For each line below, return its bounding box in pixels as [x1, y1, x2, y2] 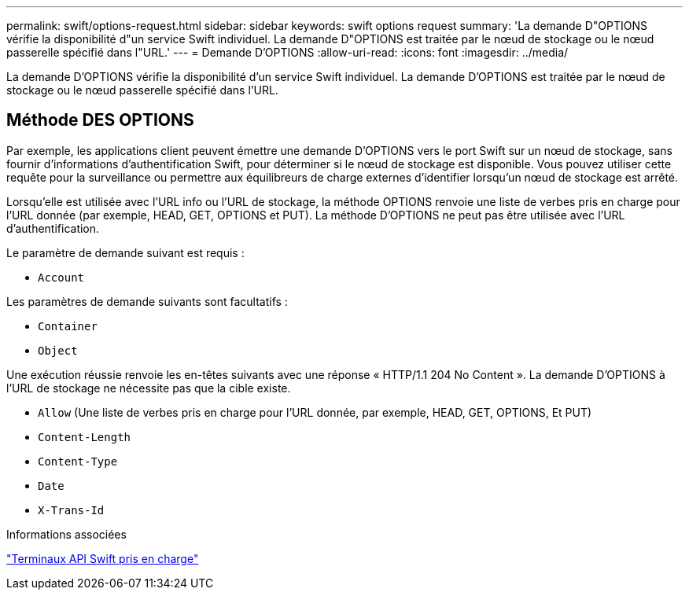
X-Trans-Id [38, 503, 105, 517]
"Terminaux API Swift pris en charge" [6, 551, 199, 565]
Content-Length [38, 430, 131, 443]
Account [38, 270, 85, 284]
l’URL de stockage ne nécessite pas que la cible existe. [6, 381, 291, 395]
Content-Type [38, 454, 118, 468]
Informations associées [6, 527, 127, 541]
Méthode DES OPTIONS [6, 110, 194, 131]
